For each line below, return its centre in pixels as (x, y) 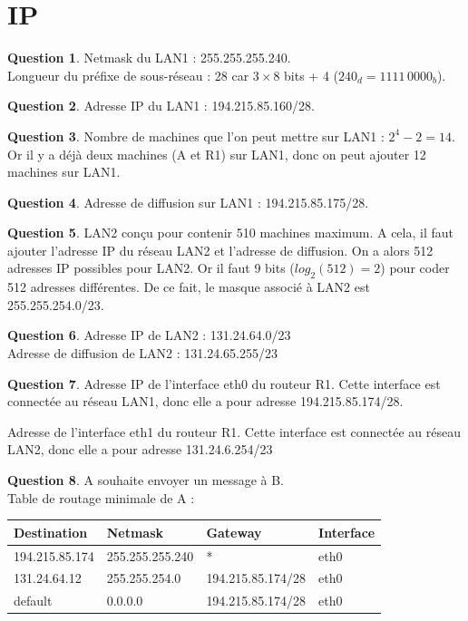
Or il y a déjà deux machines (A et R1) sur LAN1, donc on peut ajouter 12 (217, 154)
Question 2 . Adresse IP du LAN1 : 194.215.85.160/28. (161, 106)
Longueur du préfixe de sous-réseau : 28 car (128, 75)
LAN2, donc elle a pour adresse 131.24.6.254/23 (140, 449)
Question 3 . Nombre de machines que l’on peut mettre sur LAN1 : (196, 136)
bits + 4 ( (312, 75)
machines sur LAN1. (64, 172)
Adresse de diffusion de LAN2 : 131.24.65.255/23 (142, 353)
